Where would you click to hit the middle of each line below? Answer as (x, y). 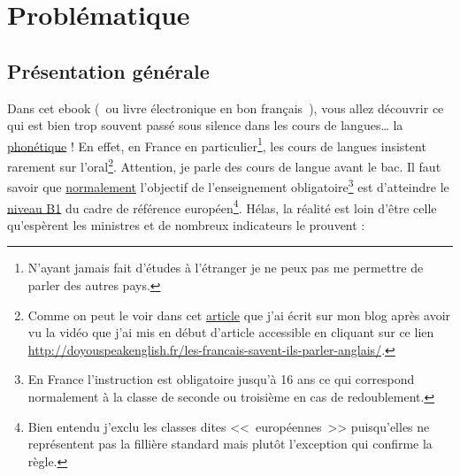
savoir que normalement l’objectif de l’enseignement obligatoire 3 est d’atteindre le (228, 185)
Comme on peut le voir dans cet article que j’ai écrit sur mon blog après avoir (239, 315)
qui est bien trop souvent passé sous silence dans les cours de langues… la (205, 125)
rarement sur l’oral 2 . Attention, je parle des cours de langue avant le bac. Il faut (224, 165)
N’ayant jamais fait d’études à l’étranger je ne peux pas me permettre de (226, 268)
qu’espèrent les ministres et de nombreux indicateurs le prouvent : (186, 224)
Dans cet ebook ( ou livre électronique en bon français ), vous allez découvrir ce (226, 107)
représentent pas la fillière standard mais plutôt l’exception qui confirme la (230, 444)
